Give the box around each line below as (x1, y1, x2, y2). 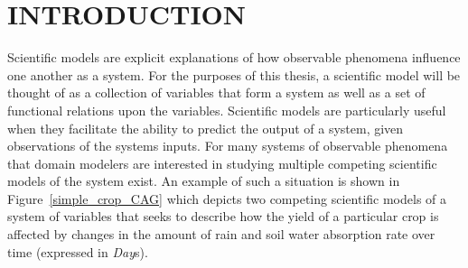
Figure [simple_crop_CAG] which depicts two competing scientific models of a (7, 189, 447, 208)
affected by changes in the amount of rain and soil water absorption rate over (7, 225, 435, 244)
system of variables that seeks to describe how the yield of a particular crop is (7, 207, 439, 226)
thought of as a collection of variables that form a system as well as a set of (7, 83, 426, 102)
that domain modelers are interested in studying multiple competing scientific (7, 153, 437, 172)
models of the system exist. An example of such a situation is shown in (7, 171, 400, 190)
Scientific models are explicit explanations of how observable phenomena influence (7, 48, 461, 67)
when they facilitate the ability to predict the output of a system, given (7, 118, 404, 137)
